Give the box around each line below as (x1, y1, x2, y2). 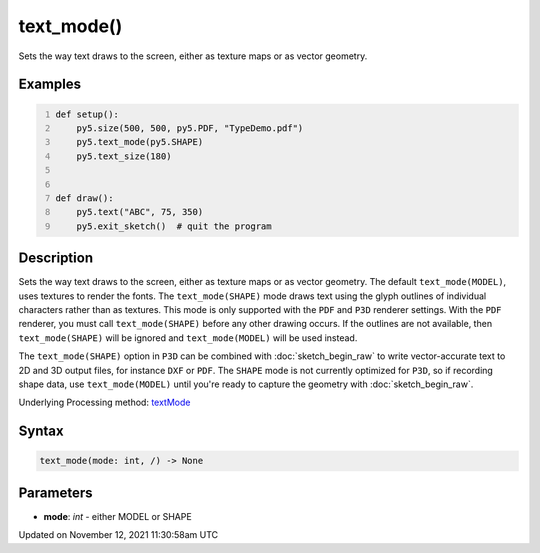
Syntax (18, 423, 64, 440)
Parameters (18, 484, 93, 501)
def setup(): (55, 108, 120, 120)
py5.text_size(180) (76, 150, 172, 162)
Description (18, 250, 94, 267)
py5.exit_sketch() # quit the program (76, 220, 272, 232)
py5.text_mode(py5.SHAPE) (76, 136, 204, 148)
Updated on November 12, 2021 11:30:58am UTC (18, 529, 219, 541)
